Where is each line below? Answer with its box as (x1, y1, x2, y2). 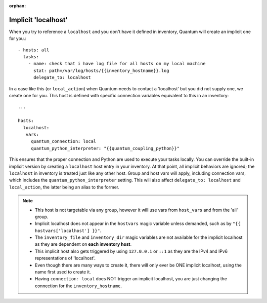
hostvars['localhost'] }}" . (35, 227, 101, 233)
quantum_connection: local (31, 139, 96, 144)
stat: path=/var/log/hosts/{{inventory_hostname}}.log (33, 68, 169, 74)
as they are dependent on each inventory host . (35, 241, 132, 247)
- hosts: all (18, 47, 49, 53)
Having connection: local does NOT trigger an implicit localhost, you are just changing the (35, 276, 227, 282)
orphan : (9, 3, 26, 8)
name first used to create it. (35, 269, 91, 275)
